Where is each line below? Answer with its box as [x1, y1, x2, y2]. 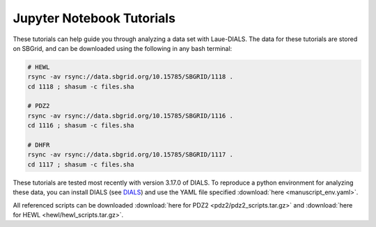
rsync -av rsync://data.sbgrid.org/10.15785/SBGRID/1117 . [27, 150, 233, 159]
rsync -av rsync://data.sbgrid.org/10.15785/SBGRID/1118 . [27, 73, 233, 81]
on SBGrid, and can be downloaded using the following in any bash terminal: [13, 44, 233, 52]
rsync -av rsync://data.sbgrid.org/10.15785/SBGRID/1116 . [27, 111, 233, 120]
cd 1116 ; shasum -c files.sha [27, 122, 135, 130]
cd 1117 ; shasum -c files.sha [27, 160, 135, 169]
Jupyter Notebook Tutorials [13, 10, 175, 26]
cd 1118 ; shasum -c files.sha [27, 82, 135, 91]
